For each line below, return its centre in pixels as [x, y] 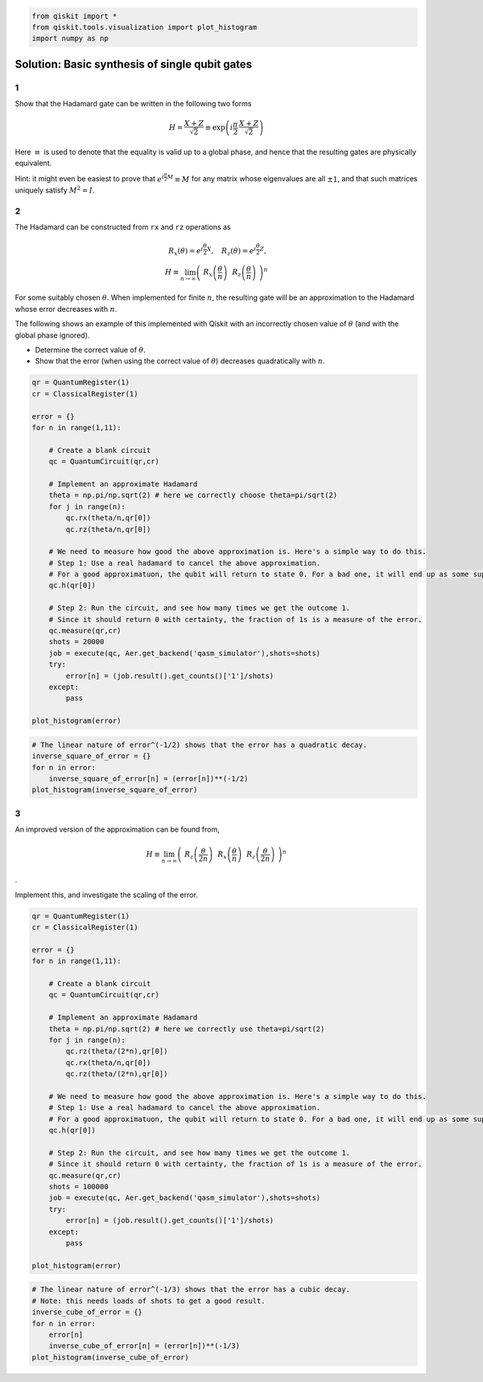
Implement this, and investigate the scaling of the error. [107, 894]
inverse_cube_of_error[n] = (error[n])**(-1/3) [144, 1346]
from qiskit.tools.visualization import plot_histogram [144, 27]
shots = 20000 [76, 642]
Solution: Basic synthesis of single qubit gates [134, 64]
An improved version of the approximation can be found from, [118, 829]
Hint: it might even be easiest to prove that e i [89, 178]
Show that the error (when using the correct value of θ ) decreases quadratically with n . [180, 361]
